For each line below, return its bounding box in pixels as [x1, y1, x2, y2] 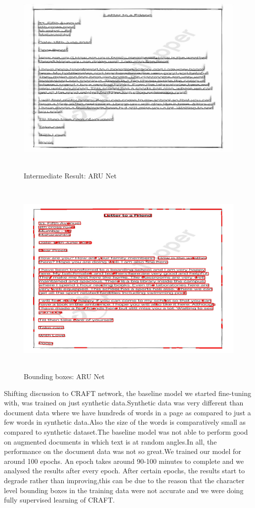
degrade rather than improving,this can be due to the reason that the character [4, 475, 245, 486]
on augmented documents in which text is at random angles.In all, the [4, 436, 217, 447]
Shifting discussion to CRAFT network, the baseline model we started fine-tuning [4, 388, 252, 398]
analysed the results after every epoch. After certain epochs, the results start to [4, 465, 245, 476]
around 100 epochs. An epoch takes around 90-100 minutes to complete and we [4, 455, 244, 466]
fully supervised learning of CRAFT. [4, 495, 115, 505]
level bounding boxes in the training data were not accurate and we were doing [4, 485, 244, 495]
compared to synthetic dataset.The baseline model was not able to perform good [4, 427, 248, 437]
